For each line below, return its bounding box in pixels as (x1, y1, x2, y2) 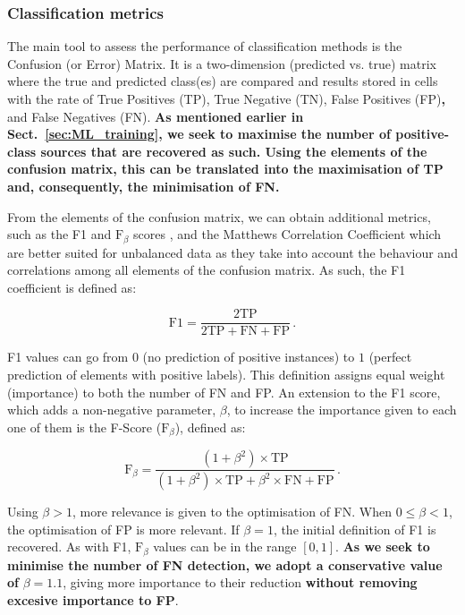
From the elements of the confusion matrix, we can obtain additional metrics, (7, 207, 431, 226)
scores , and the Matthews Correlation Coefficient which (133, 225, 442, 243)
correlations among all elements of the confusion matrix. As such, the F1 (7, 261, 406, 279)
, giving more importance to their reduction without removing (63, 573, 418, 592)
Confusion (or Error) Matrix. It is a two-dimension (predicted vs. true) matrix (7, 54, 436, 73)
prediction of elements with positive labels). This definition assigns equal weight (7, 365, 445, 384)
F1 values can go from (7, 347, 129, 366)
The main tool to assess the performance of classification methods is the (7, 37, 402, 56)
